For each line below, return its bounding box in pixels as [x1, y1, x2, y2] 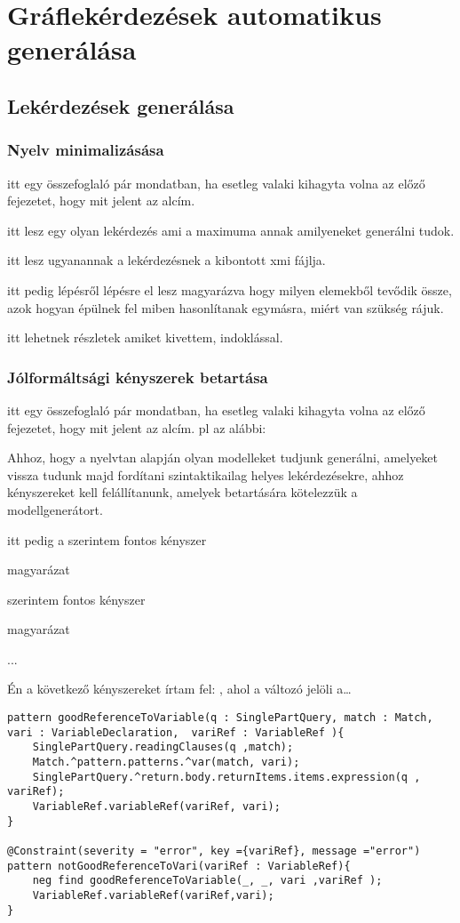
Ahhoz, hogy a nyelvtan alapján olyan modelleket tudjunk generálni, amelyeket [7, 448, 439, 467]
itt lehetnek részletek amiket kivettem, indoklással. [7, 328, 283, 347]
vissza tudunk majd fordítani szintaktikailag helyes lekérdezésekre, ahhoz [7, 465, 404, 484]
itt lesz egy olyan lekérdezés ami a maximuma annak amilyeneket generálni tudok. [7, 221, 455, 239]
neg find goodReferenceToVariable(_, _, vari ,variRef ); [32, 874, 383, 887]
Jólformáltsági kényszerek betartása [7, 365, 268, 388]
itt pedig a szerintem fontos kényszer [7, 530, 207, 549]
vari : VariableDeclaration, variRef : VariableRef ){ [7, 726, 345, 739]
